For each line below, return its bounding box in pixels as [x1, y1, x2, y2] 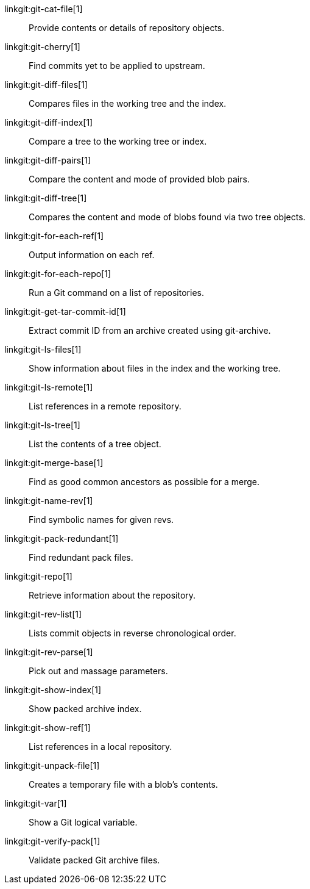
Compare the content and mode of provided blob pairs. [29, 174, 250, 184]
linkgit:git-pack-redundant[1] [4, 533, 119, 544]
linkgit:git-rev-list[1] [4, 609, 82, 619]
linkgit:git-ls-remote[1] [4, 382, 93, 392]
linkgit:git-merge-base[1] [4, 458, 104, 468]
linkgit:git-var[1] [4, 798, 67, 808]
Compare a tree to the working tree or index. [29, 136, 207, 146]
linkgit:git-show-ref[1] [4, 722, 91, 733]
